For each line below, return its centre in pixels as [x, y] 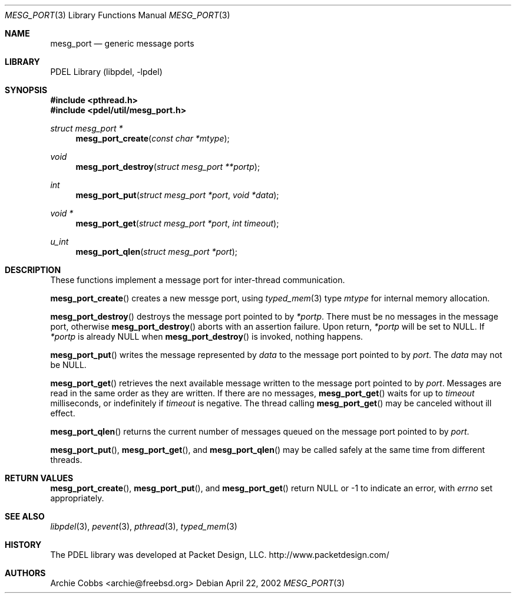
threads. [66, 460]
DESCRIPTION [33, 270]
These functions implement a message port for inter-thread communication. [198, 280]
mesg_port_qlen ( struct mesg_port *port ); [156, 252]
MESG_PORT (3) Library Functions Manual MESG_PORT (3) [118, 15]
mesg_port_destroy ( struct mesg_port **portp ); [168, 167]
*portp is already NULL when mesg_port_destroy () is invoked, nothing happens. [207, 336]
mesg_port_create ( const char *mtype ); [153, 138]
